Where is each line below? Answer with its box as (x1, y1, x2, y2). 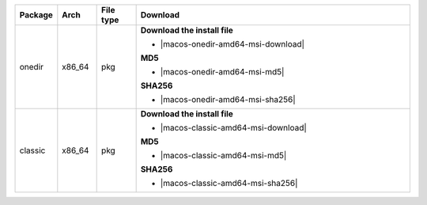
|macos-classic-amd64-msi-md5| (160, 150, 287, 161)
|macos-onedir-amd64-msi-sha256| (160, 94, 296, 104)
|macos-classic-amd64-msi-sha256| (160, 178, 298, 188)
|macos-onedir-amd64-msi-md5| (160, 66, 285, 77)
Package (19, 9, 53, 20)
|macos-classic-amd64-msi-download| (160, 123, 308, 133)
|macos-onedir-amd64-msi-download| (160, 39, 304, 49)
